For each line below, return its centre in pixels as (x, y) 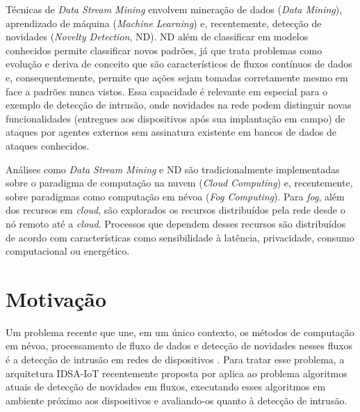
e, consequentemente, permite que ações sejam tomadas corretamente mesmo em (177, 77)
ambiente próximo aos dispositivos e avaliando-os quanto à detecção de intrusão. (177, 400)
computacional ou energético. (68, 251)
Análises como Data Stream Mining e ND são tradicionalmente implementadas (173, 169)
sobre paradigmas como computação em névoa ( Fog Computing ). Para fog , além (175, 196)
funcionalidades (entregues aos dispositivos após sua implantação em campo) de (175, 118)
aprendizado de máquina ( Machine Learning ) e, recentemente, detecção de (164, 23)
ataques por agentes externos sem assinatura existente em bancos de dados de (171, 132)
